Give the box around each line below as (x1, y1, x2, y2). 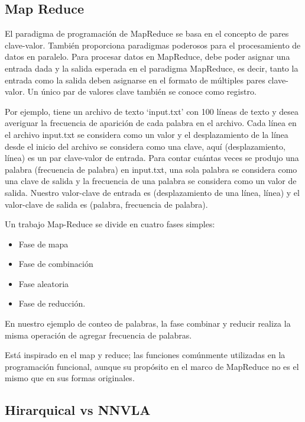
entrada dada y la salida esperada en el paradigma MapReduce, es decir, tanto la (5, 62, 298, 74)
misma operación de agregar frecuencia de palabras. (5, 328, 192, 341)
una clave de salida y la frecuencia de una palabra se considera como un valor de (5, 175, 297, 187)
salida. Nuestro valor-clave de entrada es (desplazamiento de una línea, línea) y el (5, 186, 300, 198)
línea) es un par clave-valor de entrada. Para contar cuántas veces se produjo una (5, 152, 299, 164)
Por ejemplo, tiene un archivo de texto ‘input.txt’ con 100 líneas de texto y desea (5, 105, 299, 117)
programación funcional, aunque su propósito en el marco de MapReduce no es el (5, 360, 299, 372)
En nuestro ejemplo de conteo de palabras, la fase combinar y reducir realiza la (5, 317, 291, 330)
